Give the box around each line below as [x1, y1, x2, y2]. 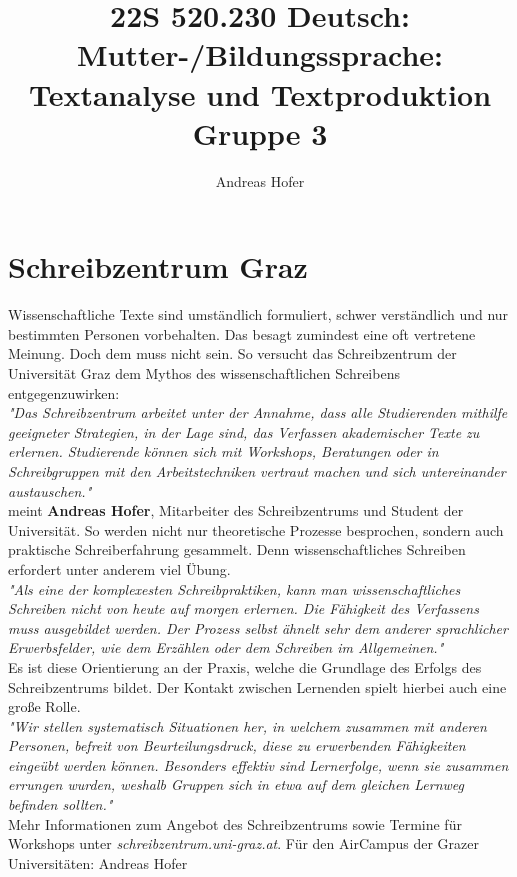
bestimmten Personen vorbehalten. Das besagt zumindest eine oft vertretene [8, 323, 476, 344]
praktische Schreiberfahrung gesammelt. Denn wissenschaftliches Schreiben [8, 539, 466, 560]
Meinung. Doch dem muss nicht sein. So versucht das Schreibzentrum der [8, 343, 457, 364]
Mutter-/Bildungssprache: [76, 34, 444, 75]
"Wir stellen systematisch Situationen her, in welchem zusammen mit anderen [8, 715, 487, 736]
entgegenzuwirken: [8, 382, 120, 403]
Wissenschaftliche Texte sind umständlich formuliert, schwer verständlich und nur [8, 304, 509, 325]
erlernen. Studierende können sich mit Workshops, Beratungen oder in [8, 441, 439, 462]
